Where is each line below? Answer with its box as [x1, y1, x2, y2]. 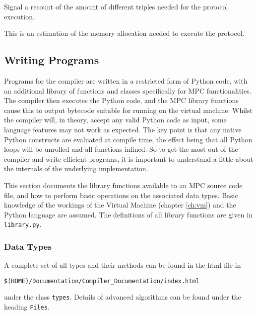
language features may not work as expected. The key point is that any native [4, 124, 242, 134]
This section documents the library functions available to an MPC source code [4, 180, 243, 190]
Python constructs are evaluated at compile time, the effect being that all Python [4, 134, 253, 144]
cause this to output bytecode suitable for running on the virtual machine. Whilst [4, 105, 253, 115]
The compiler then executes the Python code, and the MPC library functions [4, 95, 239, 105]
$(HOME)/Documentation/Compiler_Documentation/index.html [4, 277, 199, 285]
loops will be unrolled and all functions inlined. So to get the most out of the [4, 144, 238, 154]
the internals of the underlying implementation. [4, 163, 148, 174]
